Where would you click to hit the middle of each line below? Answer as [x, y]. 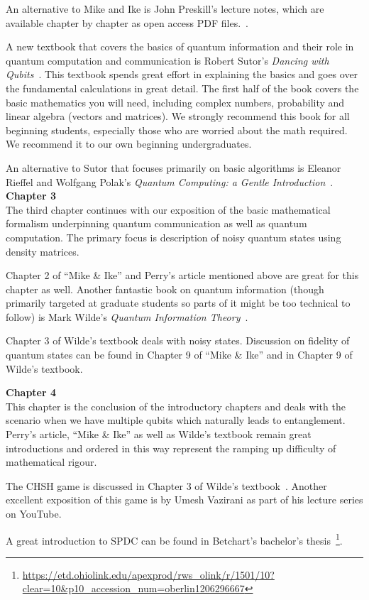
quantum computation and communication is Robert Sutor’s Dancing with [167, 60]
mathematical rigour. [51, 462]
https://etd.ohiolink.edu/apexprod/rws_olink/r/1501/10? [148, 574]
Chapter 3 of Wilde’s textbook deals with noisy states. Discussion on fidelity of [178, 340]
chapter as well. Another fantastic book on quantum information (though [165, 289]
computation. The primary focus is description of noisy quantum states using [174, 237]
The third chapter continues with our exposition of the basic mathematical [168, 209]
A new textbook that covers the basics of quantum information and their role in [180, 47]
